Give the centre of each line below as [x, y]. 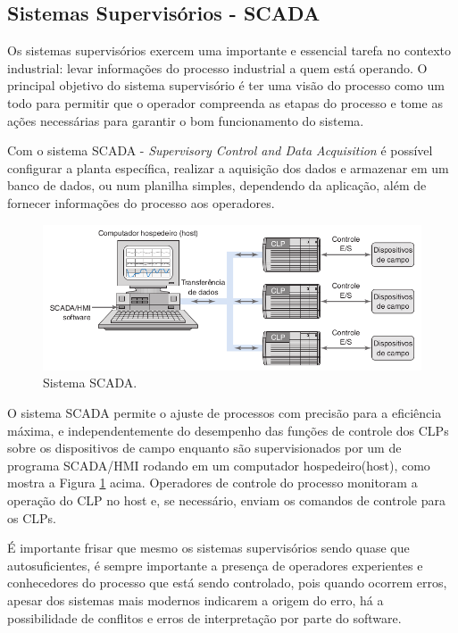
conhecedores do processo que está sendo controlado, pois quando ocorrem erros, [227, 583]
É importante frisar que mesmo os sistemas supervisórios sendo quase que [208, 548]
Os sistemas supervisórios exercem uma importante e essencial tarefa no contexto [229, 50]
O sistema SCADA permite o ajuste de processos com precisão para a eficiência [225, 412]
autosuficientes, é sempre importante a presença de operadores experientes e [215, 565]
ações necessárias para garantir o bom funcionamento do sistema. [186, 120]
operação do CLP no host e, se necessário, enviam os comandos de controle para [226, 500]
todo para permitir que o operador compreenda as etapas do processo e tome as [225, 102]
